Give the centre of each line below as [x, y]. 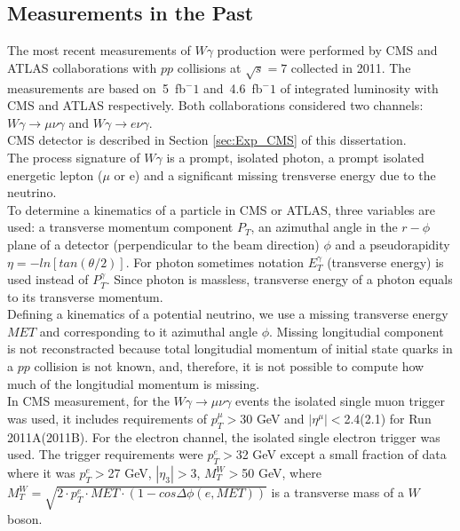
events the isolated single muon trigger [341, 401]
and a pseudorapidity [393, 244]
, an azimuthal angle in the [324, 227]
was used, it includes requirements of [107, 418]
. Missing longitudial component [357, 331]
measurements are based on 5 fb [96, 87]
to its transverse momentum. [85, 296]
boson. [25, 518]
